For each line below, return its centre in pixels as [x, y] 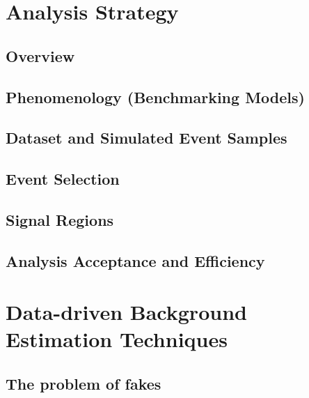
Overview [40, 55]
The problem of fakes [84, 384]
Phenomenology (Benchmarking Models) [155, 97]
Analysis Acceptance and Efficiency [135, 260]
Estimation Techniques [117, 339]
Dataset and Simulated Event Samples [146, 138]
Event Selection [63, 179]
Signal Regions [60, 219]
